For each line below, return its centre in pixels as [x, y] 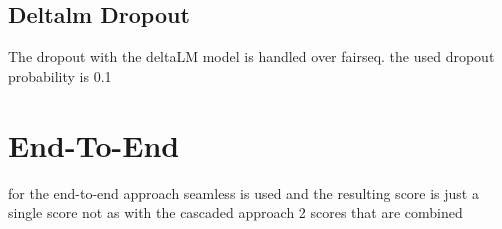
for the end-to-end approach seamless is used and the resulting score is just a [243, 192]
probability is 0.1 [60, 75]
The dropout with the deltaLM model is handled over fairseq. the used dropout [251, 56]
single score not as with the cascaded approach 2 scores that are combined [235, 212]
